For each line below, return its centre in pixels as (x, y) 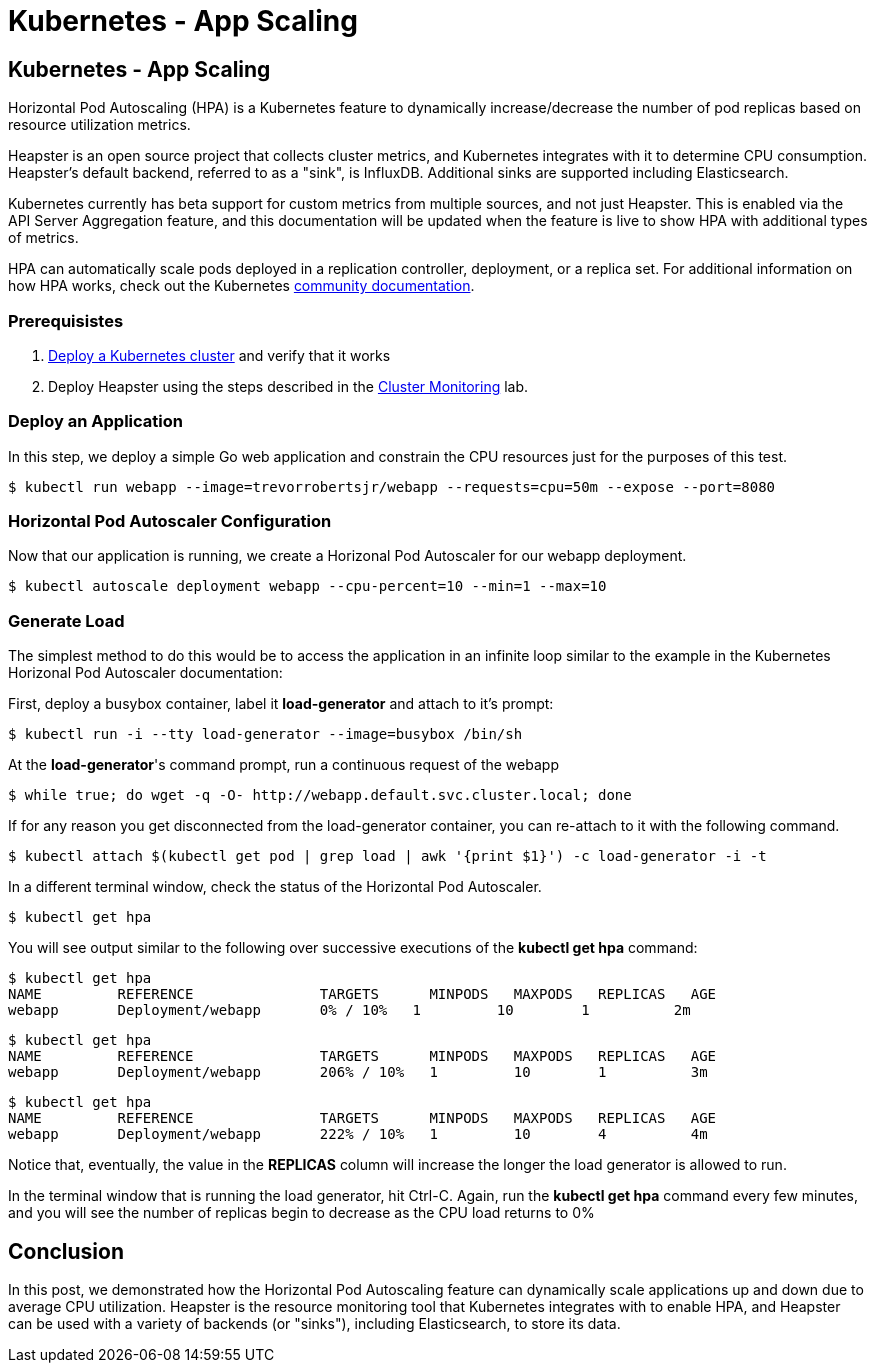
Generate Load (66, 620)
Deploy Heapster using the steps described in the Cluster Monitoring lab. (288, 386)
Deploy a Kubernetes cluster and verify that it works (219, 355)
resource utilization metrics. (99, 125)
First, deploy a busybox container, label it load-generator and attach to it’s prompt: (281, 704)
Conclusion (66, 1251)
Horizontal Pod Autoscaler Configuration (170, 521)
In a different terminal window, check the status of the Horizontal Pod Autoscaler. (275, 887)
